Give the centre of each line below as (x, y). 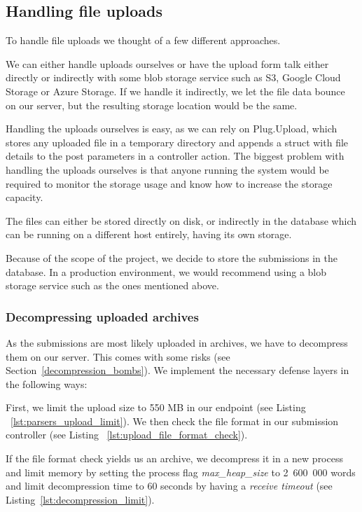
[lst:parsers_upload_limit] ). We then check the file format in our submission (175, 421)
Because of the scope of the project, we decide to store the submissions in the (172, 257)
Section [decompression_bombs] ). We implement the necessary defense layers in (177, 370)
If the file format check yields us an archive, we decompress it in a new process (174, 458)
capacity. (25, 197)
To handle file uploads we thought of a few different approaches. (143, 40)
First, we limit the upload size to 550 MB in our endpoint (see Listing (156, 407)
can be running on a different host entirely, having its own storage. (149, 234)
